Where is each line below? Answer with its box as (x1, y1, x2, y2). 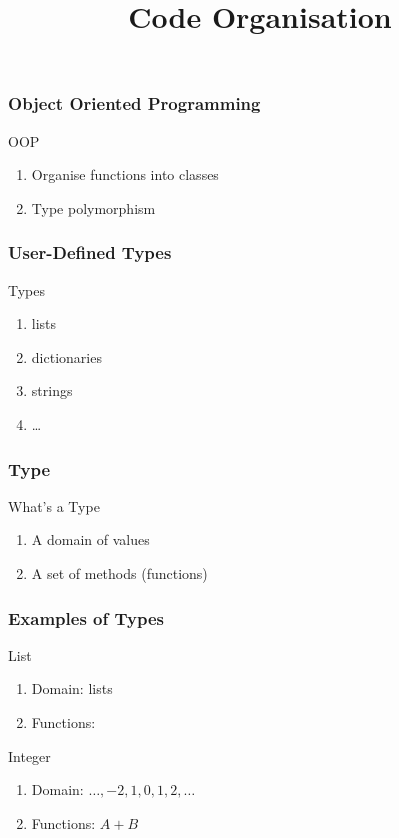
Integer (8, 745, 51, 766)
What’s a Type (8, 495, 100, 516)
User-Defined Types (8, 240, 172, 265)
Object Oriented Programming (8, 91, 261, 116)
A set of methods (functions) (31, 563, 208, 584)
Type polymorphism (31, 197, 156, 218)
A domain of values (31, 529, 150, 550)
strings (31, 380, 73, 401)
